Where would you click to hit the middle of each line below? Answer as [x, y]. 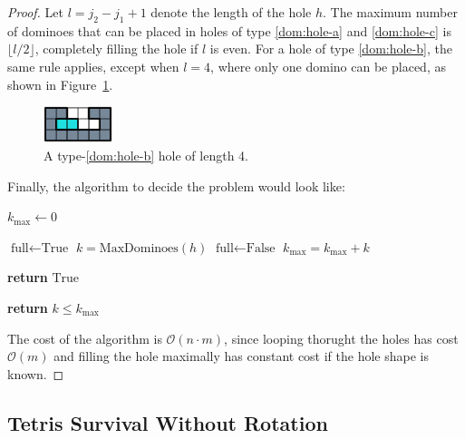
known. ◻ [36, 373]
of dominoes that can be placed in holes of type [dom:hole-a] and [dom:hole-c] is [229, 30]
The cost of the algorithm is [85, 338]
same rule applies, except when [93, 66]
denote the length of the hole [231, 12]
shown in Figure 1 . [60, 84]
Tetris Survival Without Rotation [168, 422]
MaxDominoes [139, 248]
